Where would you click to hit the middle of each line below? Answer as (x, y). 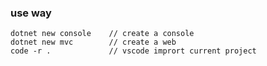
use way (31, 13)
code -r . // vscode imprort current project (133, 51)
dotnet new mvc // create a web (93, 42)
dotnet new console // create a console (102, 34)
